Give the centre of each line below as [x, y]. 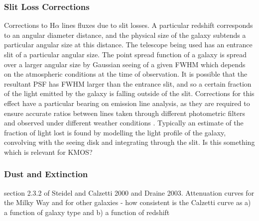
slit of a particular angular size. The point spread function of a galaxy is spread [126, 54]
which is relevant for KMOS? [48, 152]
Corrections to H [30, 25]
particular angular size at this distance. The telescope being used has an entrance [128, 45]
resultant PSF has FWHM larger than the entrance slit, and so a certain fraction [128, 83]
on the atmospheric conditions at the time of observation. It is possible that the [126, 74]
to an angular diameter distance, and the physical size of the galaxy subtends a [125, 35]
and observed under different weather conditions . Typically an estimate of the [124, 123]
